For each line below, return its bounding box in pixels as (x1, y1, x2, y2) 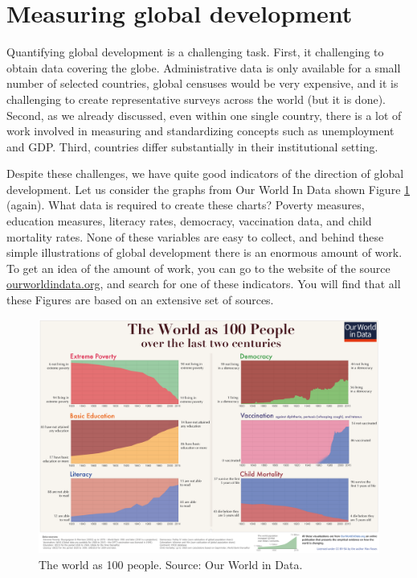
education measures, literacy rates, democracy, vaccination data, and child (6, 213, 372, 229)
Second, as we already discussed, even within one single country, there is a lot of (6, 106, 402, 123)
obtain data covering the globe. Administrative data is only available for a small (6, 59, 401, 76)
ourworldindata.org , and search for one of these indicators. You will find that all (6, 275, 401, 292)
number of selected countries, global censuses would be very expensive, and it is (6, 75, 399, 92)
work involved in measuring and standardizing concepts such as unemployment (6, 122, 395, 139)
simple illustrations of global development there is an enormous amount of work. (6, 244, 403, 261)
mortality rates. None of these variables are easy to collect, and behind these (6, 228, 384, 245)
